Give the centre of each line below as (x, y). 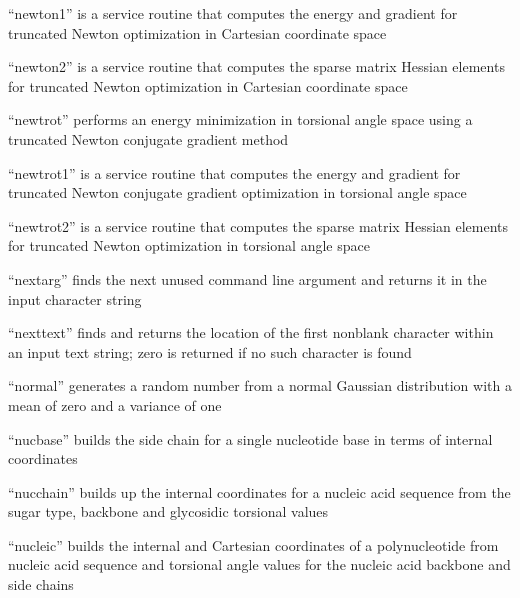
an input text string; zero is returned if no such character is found (210, 351)
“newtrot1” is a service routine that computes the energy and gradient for (234, 172)
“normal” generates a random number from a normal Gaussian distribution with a (260, 385)
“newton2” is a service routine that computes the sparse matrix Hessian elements (256, 66)
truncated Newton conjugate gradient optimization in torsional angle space (237, 192)
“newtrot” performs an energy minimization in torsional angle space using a (240, 119)
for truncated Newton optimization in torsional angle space (189, 245)
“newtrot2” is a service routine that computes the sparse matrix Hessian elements (258, 225)
